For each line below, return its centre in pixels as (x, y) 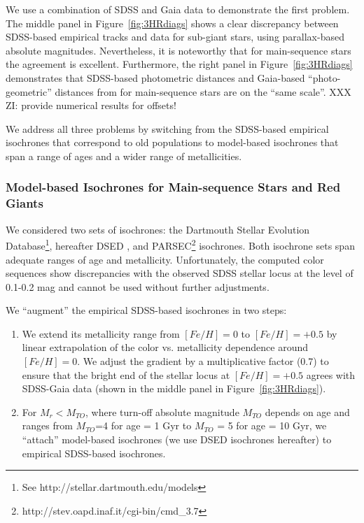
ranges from (47, 425)
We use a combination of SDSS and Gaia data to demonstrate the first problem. (178, 9)
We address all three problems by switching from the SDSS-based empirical (167, 128)
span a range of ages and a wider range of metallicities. (124, 156)
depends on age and (307, 411)
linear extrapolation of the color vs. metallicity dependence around (165, 347)
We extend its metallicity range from (101, 333)
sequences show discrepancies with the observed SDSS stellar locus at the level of (180, 273)
